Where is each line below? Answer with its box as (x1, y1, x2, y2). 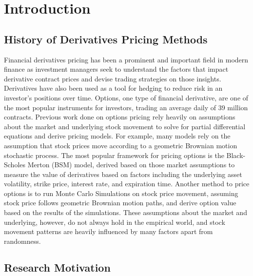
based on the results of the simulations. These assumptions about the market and (4, 207, 247, 217)
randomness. (4, 236, 41, 246)
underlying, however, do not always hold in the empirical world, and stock (4, 217, 225, 227)
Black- (226, 150, 246, 160)
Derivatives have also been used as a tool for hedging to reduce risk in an (4, 83, 223, 93)
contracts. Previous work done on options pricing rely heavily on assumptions (4, 112, 235, 122)
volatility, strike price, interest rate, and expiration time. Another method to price (4, 178, 250, 189)
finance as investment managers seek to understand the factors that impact (4, 64, 229, 74)
